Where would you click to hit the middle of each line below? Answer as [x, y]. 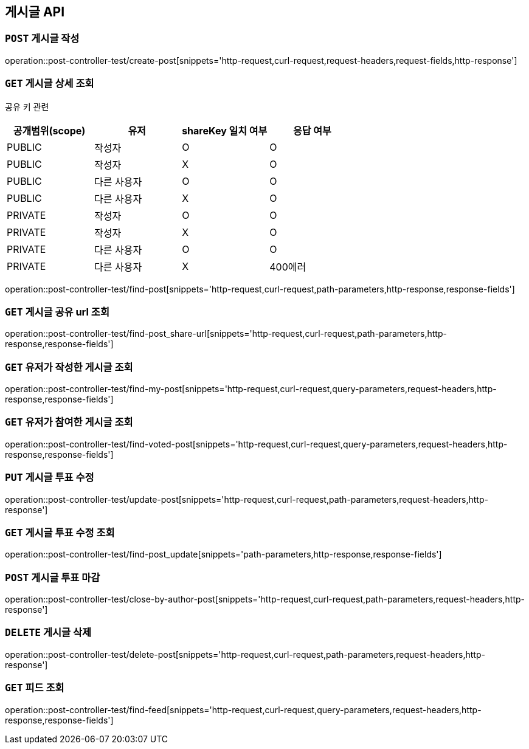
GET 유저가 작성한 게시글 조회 [69, 367]
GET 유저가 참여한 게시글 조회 [69, 422]
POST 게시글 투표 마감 [53, 577]
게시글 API [35, 12]
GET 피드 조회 [35, 688]
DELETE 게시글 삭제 [48, 633]
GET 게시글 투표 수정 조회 [60, 532]
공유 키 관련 [27, 106]
